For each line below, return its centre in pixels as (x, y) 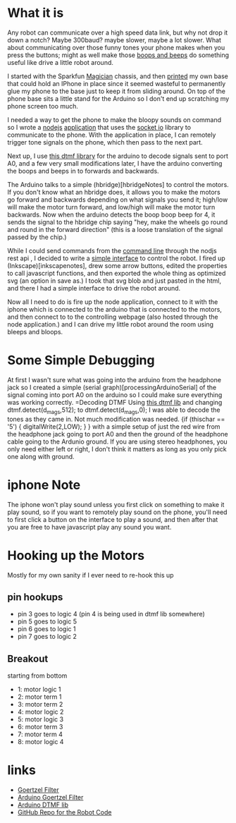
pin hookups (35, 597)
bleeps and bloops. (35, 331)
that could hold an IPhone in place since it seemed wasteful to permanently (117, 83)
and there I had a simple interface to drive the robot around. (94, 288)
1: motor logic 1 (39, 690)
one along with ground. (41, 456)
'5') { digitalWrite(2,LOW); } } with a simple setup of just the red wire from (114, 426)
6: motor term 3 (40, 727)
